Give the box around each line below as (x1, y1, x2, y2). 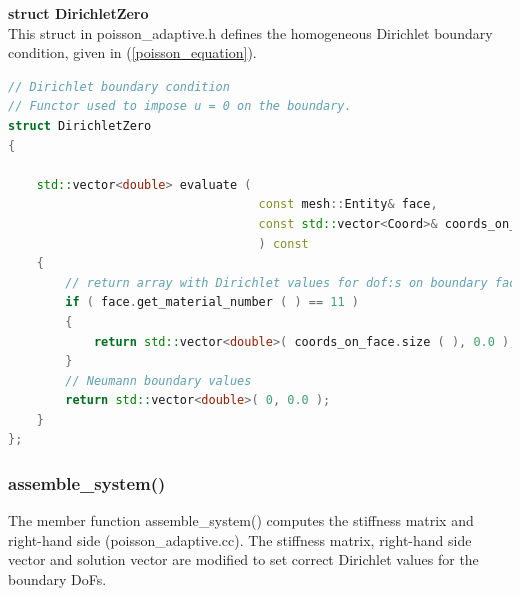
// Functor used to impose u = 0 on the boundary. (8, 99, 352, 114)
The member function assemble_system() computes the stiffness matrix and (8, 510, 474, 531)
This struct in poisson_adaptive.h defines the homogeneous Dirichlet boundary (8, 22, 493, 43)
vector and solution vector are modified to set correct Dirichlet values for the (8, 549, 479, 570)
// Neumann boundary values (65, 373, 252, 388)
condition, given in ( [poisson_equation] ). (8, 42, 257, 63)
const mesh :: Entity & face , (258, 197, 438, 212)
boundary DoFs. (8, 569, 107, 590)
